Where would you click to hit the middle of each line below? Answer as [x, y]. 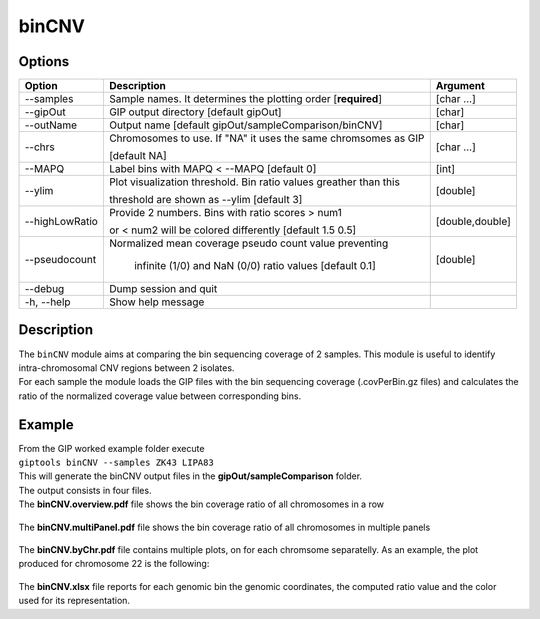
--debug [44, 289]
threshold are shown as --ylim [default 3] [205, 200]
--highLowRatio [61, 222]
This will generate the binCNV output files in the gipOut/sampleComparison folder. [190, 476]
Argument [460, 86]
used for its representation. [74, 601]
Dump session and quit [163, 289]
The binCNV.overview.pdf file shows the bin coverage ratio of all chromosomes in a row [201, 504]
